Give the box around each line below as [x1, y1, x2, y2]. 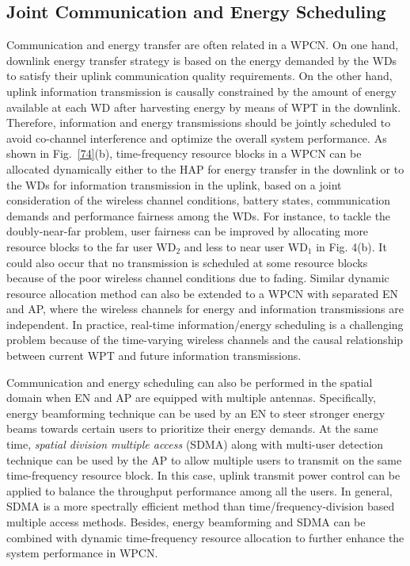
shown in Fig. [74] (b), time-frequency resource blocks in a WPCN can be [6, 145, 362, 162]
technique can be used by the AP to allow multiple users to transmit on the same [6, 451, 402, 468]
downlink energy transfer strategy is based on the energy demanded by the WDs [6, 52, 397, 68]
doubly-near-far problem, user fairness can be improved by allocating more [6, 223, 369, 239]
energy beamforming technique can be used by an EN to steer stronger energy [6, 404, 385, 421]
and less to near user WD [184, 238, 308, 254]
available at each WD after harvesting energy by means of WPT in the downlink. [6, 98, 401, 115]
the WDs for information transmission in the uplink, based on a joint [6, 176, 342, 193]
